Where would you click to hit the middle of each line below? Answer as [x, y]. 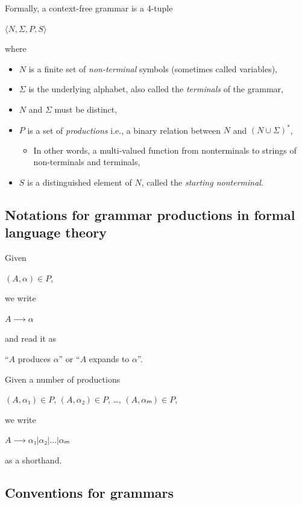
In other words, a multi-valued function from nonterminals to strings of [165, 150]
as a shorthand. [33, 460]
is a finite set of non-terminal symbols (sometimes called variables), [153, 68]
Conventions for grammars [89, 492]
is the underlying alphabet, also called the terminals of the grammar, [156, 89]
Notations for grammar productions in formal [150, 214]
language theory [56, 232]
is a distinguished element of [80, 182]
